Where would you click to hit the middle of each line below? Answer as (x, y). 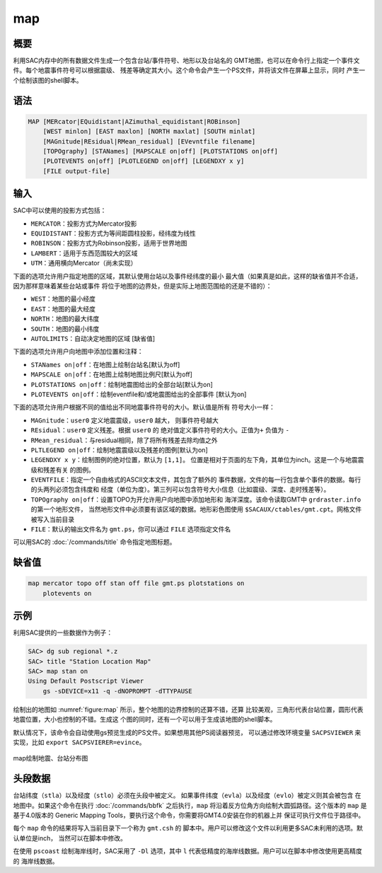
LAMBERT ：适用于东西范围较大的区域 (84, 253)
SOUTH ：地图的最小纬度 (65, 328)
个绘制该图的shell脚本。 (48, 80)
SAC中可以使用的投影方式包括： (60, 210)
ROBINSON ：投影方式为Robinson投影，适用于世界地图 (109, 243)
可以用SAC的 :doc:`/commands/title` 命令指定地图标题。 (94, 542)
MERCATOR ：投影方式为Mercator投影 (84, 224)
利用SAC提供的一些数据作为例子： (63, 632)
